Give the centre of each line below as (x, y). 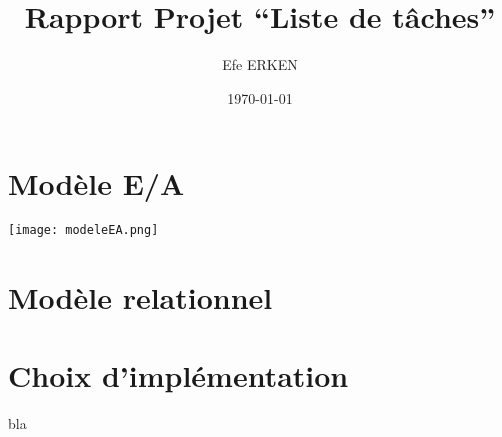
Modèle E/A (96, 183)
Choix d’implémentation (178, 375)
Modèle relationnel (140, 297)
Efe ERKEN (260, 64)
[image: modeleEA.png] (83, 230)
